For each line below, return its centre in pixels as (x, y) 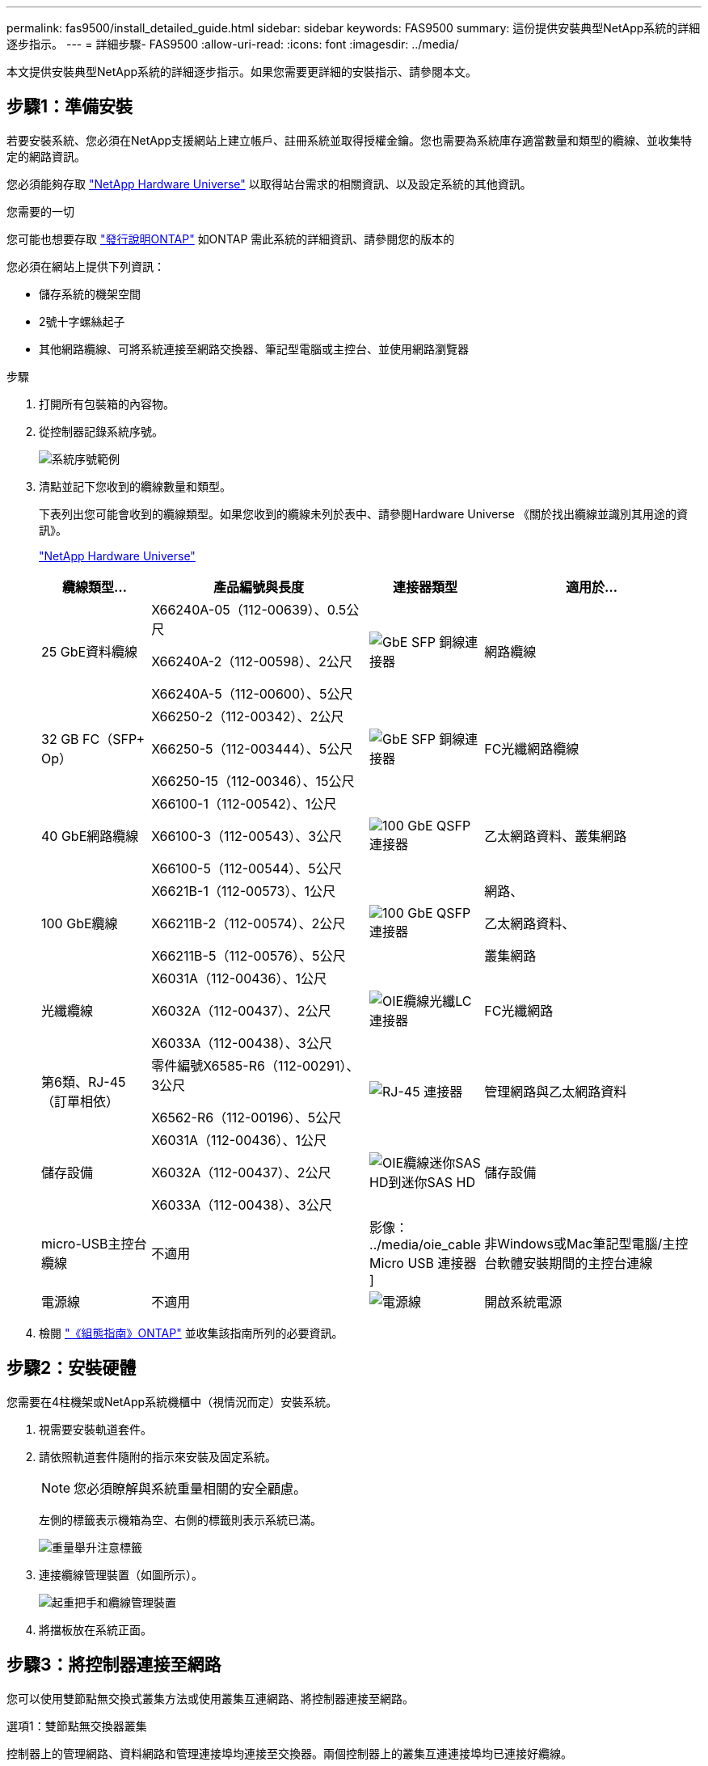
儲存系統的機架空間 (90, 294)
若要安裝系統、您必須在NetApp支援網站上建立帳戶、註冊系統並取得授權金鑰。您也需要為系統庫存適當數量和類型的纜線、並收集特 (350, 140)
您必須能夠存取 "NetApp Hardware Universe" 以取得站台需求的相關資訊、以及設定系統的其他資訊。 (269, 184)
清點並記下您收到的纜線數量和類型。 (135, 486)
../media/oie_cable (426, 1244)
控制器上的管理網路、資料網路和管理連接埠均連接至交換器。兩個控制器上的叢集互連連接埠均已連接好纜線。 (289, 1753)
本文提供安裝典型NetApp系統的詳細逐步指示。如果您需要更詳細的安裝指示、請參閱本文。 (242, 72)
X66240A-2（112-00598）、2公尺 (252, 661)
